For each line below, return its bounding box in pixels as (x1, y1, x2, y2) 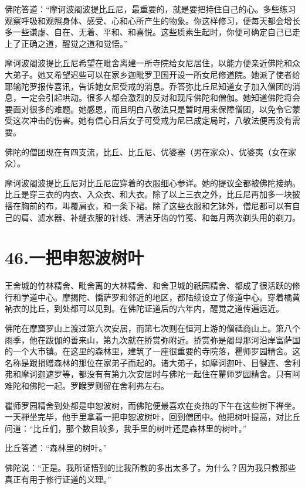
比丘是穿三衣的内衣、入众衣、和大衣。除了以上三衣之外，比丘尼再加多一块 (5, 188, 292, 200)
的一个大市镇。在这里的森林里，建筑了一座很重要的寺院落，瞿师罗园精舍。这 (5, 345, 300, 357)
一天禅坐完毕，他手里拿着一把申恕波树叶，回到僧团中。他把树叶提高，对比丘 (5, 411, 300, 423)
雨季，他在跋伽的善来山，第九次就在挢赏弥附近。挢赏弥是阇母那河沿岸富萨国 (5, 333, 300, 346)
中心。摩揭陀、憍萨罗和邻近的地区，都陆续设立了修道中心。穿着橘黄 (37, 290, 300, 303)
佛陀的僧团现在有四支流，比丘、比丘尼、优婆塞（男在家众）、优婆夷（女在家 (5, 145, 296, 158)
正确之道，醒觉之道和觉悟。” (21, 37, 128, 49)
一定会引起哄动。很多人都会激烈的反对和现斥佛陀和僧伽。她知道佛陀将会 (21, 91, 300, 104)
